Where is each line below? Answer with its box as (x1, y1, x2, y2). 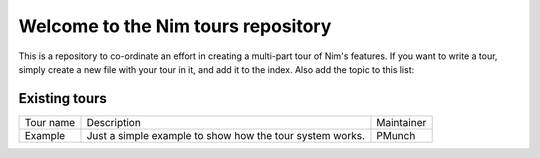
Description (86, 115, 142, 129)
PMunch (376, 128, 416, 142)
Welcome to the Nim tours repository (18, 15, 332, 37)
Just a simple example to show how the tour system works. (86, 128, 365, 142)
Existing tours (18, 90, 107, 107)
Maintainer (376, 115, 427, 129)
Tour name (24, 115, 76, 129)
